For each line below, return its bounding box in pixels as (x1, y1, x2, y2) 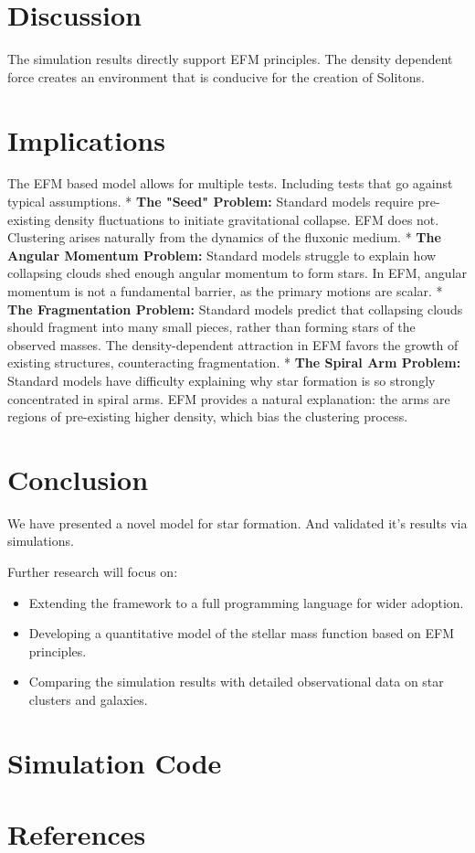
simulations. (7, 531, 74, 550)
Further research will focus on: (7, 562, 178, 581)
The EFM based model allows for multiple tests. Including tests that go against (7, 174, 453, 193)
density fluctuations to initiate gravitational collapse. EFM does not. (54, 209, 439, 229)
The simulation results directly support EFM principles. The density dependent (7, 49, 453, 69)
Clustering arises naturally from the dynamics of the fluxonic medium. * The (7, 228, 441, 247)
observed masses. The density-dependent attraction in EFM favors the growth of (7, 335, 459, 354)
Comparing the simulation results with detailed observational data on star (28, 672, 444, 691)
